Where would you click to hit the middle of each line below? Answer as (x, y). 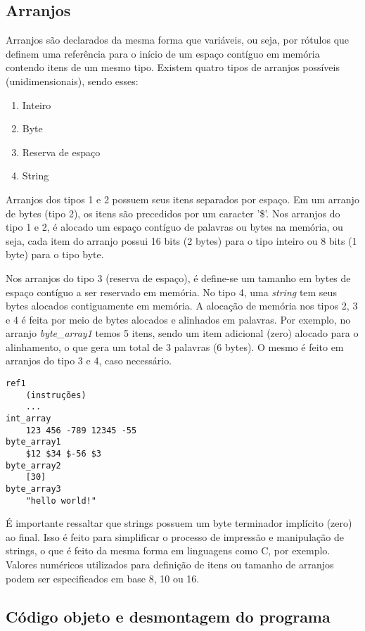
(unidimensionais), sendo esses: (72, 81)
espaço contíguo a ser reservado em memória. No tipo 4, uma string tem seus (171, 292)
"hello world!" (61, 501)
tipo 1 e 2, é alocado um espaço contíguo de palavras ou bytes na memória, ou (174, 227)
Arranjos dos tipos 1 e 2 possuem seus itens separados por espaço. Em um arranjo (182, 199)
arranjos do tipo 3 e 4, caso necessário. (89, 361)
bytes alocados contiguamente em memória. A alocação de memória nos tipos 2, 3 (182, 306)
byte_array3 (33, 489)
